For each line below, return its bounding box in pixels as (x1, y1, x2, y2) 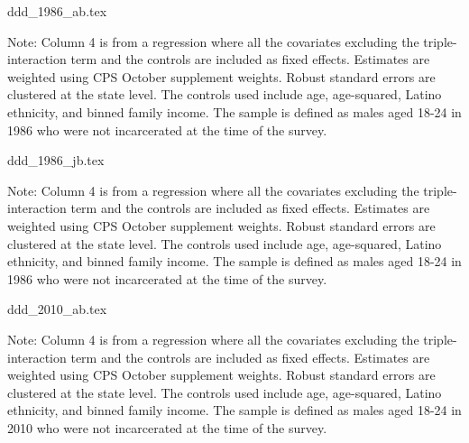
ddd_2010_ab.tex (7, 300, 107, 318)
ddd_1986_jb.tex (7, 151, 105, 170)
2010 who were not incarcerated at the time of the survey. (7, 418, 327, 437)
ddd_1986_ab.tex (7, 2, 107, 20)
